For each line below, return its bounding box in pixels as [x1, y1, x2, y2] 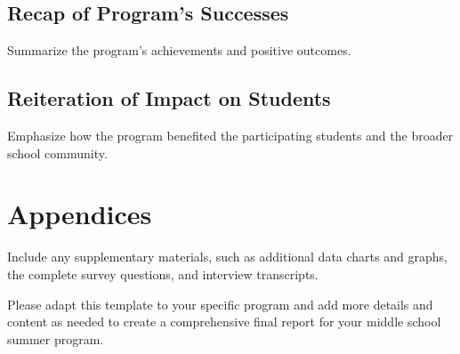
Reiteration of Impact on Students [7, 84, 331, 112]
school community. [7, 143, 108, 162]
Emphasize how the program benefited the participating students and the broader [7, 126, 454, 144]
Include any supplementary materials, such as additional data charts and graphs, [7, 247, 448, 266]
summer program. [7, 329, 104, 348]
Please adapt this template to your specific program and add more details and [7, 294, 433, 313]
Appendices [7, 196, 152, 232]
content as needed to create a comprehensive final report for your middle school [7, 312, 441, 331]
